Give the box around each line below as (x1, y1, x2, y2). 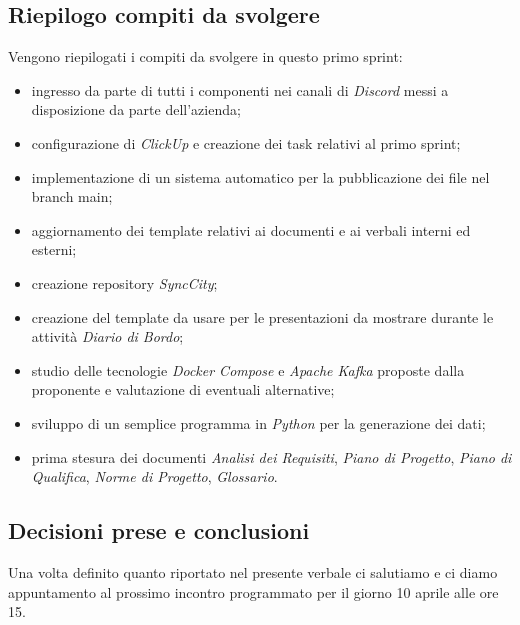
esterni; (31, 239, 77, 260)
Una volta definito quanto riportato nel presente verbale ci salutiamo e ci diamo (8, 561, 498, 582)
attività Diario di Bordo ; (31, 326, 184, 347)
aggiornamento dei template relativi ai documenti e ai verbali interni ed (31, 219, 471, 240)
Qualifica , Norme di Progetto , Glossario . (31, 466, 278, 487)
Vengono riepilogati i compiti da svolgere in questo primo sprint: (8, 46, 403, 67)
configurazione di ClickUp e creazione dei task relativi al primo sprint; (31, 132, 461, 153)
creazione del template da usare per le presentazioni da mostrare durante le (31, 306, 494, 327)
